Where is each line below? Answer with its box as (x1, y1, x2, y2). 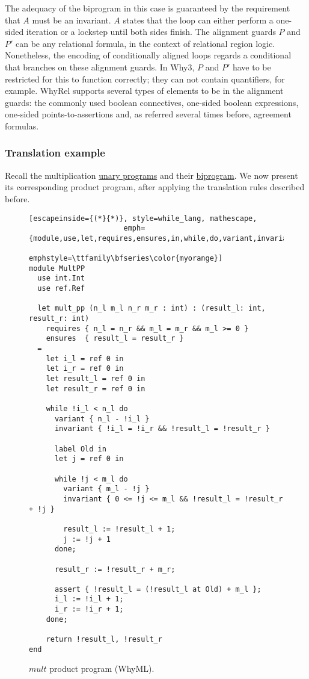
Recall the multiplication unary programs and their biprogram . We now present (5, 169, 298, 181)
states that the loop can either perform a (123, 13, 274, 26)
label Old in (54, 444, 106, 453)
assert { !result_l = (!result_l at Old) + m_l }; (54, 584, 262, 594)
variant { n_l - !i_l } (54, 414, 150, 423)
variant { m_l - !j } (63, 485, 150, 494)
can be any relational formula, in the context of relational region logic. (16, 37, 275, 49)
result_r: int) (29, 314, 90, 323)
